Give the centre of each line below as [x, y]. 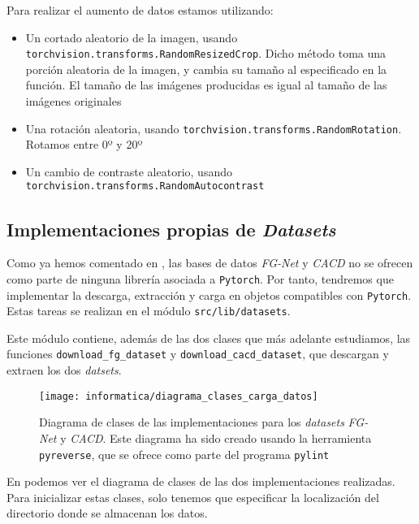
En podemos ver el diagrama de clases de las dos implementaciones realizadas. [201, 481]
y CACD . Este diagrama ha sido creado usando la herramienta [216, 437]
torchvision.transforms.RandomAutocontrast [145, 186]
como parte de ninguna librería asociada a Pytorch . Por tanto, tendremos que [200, 278]
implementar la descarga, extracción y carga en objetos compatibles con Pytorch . [209, 294]
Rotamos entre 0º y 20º [84, 144]
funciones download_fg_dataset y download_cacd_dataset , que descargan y [198, 354]
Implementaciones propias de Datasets [171, 229]
